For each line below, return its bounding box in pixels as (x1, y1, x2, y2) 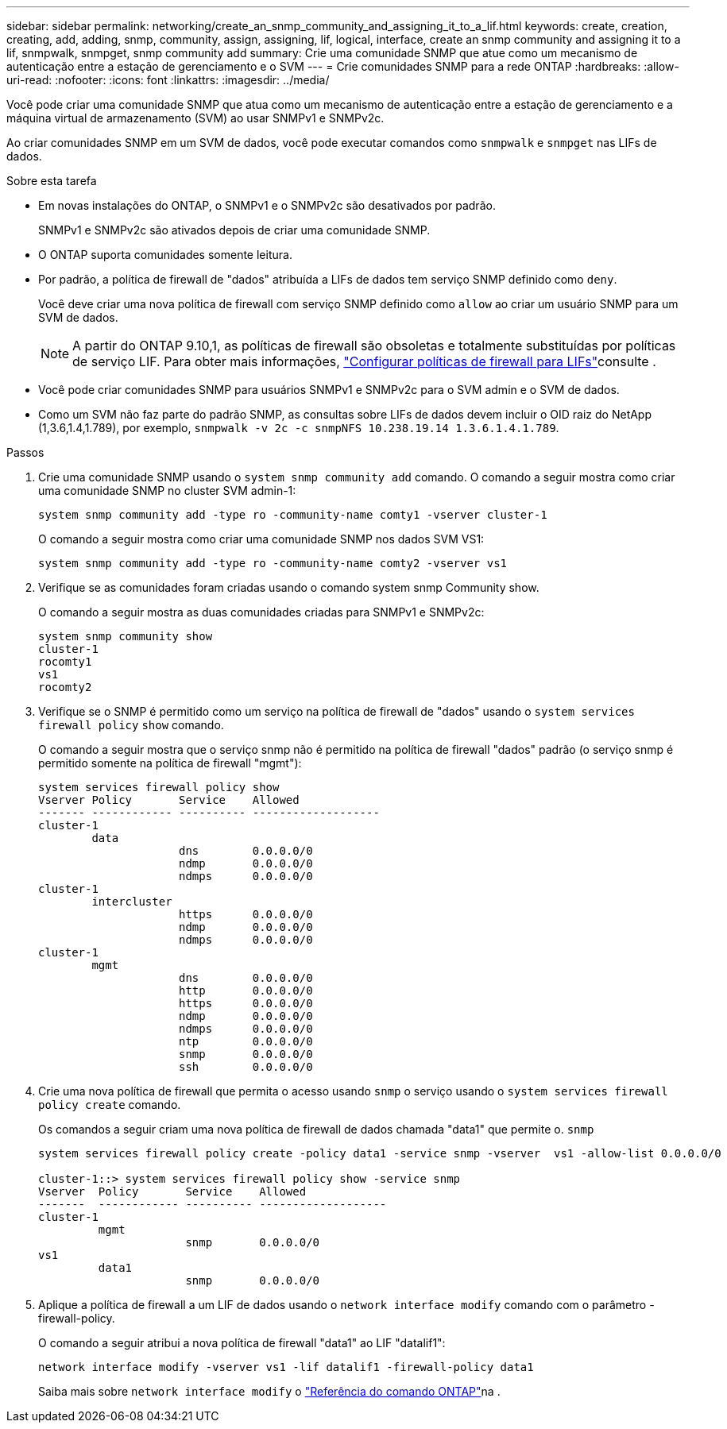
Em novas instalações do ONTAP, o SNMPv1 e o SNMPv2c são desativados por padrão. (38, 199, 496, 212)
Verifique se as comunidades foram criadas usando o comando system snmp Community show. (38, 581, 539, 594)
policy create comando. (38, 1098, 181, 1111)
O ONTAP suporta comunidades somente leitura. (38, 248, 292, 261)
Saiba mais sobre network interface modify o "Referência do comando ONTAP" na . (38, 1385, 501, 1398)
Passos (6, 446, 44, 459)
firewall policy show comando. (38, 718, 224, 732)
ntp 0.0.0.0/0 (179, 1035, 313, 1048)
